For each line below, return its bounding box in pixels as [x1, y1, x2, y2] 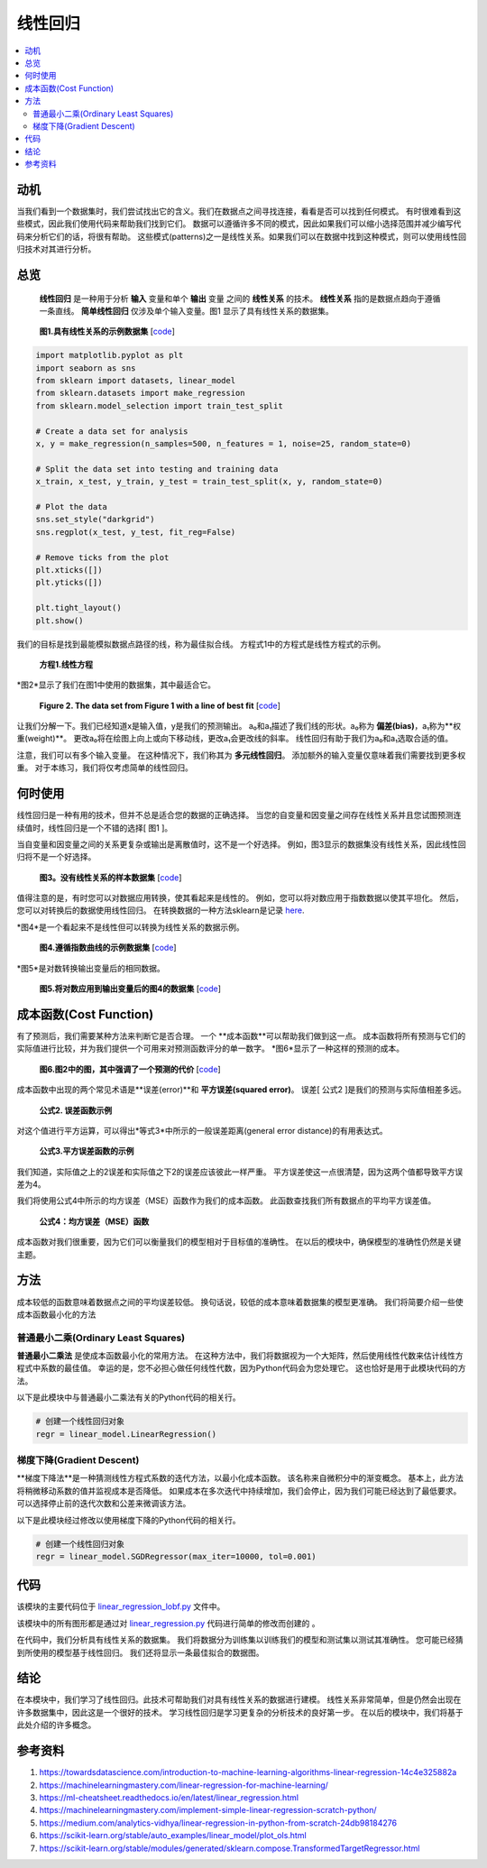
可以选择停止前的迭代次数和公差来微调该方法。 [16, 1498, 191, 1509]
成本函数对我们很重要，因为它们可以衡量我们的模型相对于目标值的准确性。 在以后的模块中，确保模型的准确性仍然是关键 [16, 1237, 462, 1247]
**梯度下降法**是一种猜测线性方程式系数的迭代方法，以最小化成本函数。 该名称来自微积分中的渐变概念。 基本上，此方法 [16, 1473, 464, 1484]
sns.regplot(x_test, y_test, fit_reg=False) [35, 527, 236, 537]
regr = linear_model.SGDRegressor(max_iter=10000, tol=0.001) [35, 1551, 317, 1561]
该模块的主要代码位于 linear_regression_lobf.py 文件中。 [16, 1601, 225, 1612]
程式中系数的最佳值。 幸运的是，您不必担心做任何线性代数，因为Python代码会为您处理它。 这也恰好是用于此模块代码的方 [16, 1363, 466, 1374]
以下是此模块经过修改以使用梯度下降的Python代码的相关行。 [16, 1514, 241, 1525]
